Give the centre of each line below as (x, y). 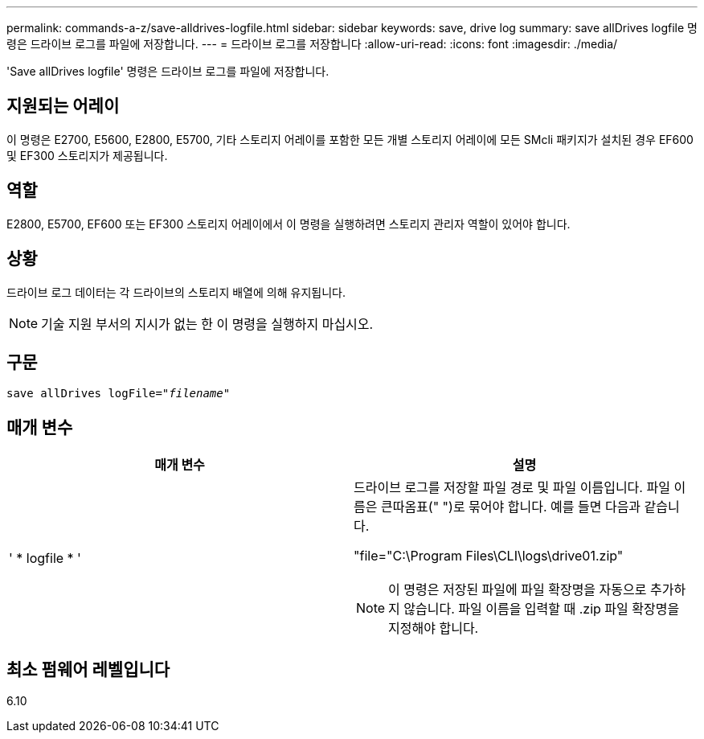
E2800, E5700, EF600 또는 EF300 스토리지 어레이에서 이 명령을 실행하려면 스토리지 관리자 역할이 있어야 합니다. (289, 224)
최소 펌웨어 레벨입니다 (88, 669)
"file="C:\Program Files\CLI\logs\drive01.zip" (489, 556)
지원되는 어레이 (63, 106)
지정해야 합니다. (434, 628)
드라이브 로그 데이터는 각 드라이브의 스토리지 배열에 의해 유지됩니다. (176, 292)
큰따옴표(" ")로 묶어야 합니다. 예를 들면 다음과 (511, 507)
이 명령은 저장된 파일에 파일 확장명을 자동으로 (518, 590)
